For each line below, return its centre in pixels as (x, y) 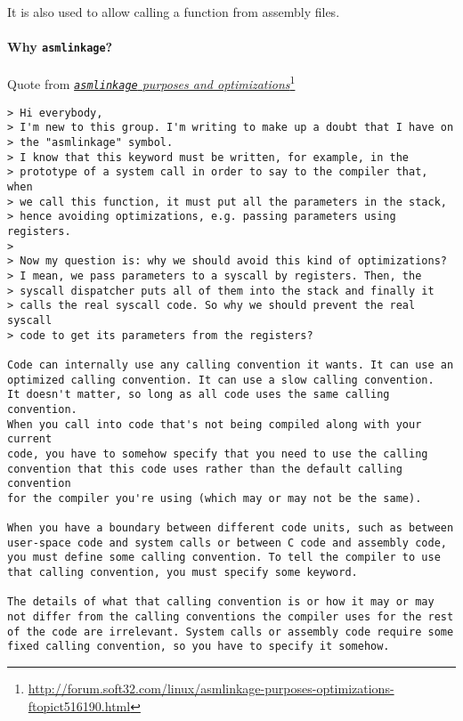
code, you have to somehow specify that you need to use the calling (218, 454)
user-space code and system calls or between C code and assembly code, (227, 543)
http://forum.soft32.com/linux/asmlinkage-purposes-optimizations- (211, 689)
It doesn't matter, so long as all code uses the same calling (199, 395)
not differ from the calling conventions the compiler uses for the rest (231, 617)
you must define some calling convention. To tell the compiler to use (224, 558)
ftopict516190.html (79, 705)
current (30, 439)
